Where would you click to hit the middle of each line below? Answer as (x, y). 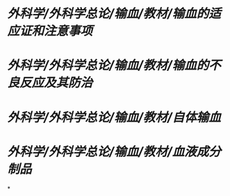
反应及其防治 (56, 83)
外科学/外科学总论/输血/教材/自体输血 (114, 117)
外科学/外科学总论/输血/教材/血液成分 (114, 151)
